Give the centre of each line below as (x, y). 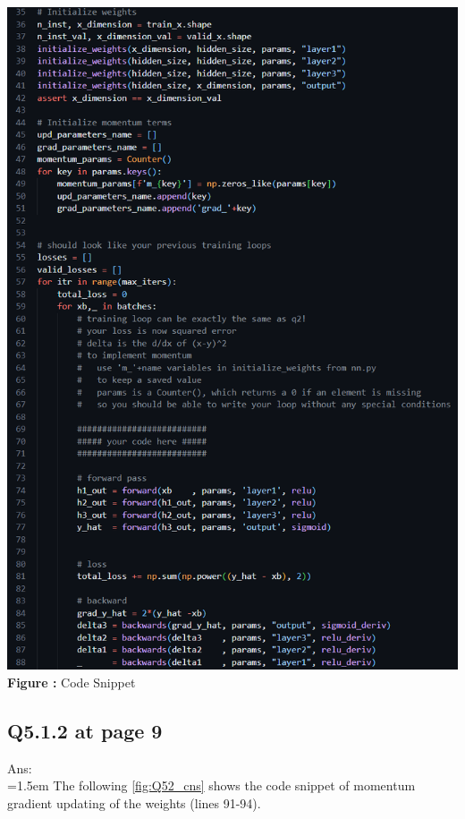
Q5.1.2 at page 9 (85, 731)
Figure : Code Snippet (72, 682)
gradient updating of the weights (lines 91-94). (134, 803)
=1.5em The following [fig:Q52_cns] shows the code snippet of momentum (211, 785)
